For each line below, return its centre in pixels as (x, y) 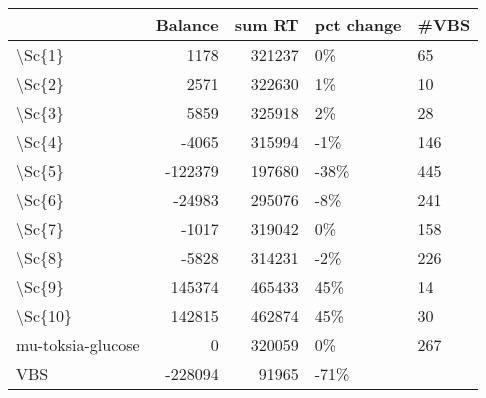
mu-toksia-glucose (78, 344)
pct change (358, 24)
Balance (187, 24)
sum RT (266, 24)
